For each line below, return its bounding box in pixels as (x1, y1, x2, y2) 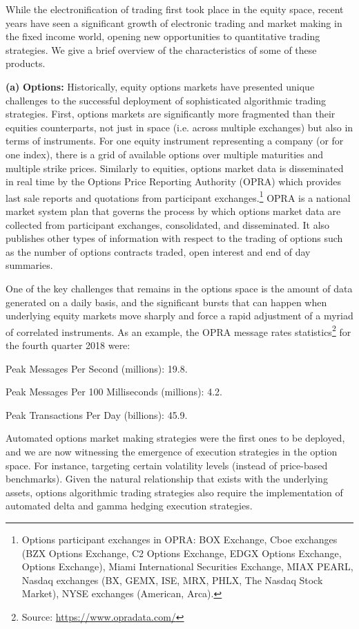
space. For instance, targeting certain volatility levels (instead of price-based (6, 458, 328, 472)
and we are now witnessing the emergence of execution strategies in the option (6, 444, 338, 458)
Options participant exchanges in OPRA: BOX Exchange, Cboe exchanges (21, 532, 338, 546)
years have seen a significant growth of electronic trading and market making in (6, 15, 342, 30)
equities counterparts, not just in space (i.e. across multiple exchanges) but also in (6, 120, 353, 134)
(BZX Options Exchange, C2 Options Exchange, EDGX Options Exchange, (21, 545, 342, 560)
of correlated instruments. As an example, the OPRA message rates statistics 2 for (6, 322, 351, 339)
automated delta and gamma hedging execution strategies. (6, 498, 253, 513)
